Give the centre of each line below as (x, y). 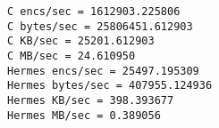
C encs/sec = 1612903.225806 (94, 12)
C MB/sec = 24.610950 (72, 56)
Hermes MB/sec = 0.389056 (84, 115)
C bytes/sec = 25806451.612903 (100, 26)
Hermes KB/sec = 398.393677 (91, 100)
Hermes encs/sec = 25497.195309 (103, 71)
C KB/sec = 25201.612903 (81, 41)
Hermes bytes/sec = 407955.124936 (110, 86)
